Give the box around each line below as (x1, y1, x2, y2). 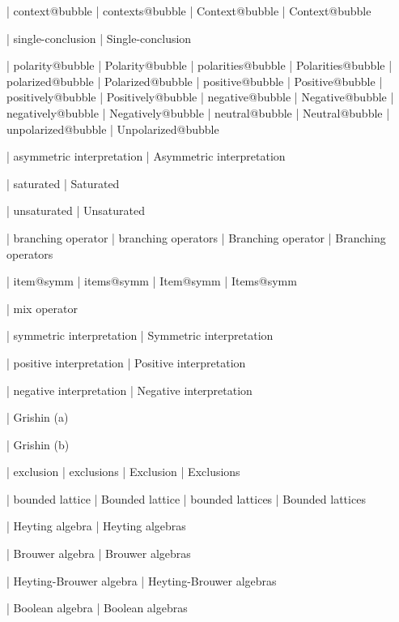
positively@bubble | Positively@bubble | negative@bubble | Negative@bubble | (6, 88, 394, 105)
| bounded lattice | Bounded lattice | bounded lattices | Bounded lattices (6, 490, 366, 507)
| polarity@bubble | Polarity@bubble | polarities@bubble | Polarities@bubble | (6, 57, 393, 74)
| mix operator (6, 299, 78, 316)
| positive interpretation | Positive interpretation (6, 354, 246, 371)
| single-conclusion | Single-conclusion (6, 29, 192, 46)
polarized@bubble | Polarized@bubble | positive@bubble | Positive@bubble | (6, 72, 383, 89)
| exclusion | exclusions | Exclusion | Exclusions (6, 463, 240, 480)
